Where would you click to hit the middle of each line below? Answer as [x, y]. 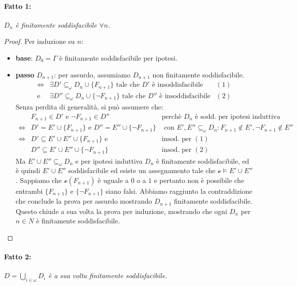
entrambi [29, 191]
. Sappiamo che [39, 180]
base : [24, 57]
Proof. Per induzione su [40, 41]
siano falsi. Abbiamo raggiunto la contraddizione [179, 191]
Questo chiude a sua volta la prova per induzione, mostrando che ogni [121, 211]
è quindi [28, 170]
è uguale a [113, 180]
